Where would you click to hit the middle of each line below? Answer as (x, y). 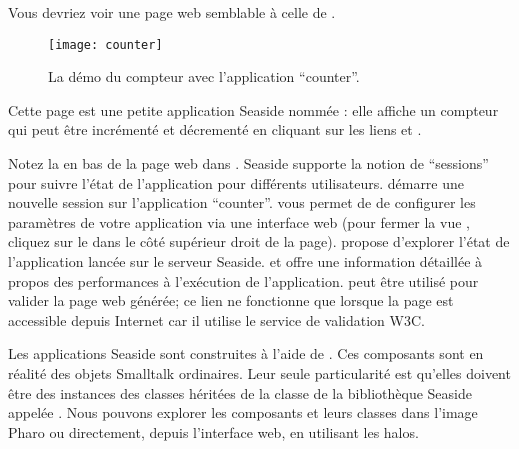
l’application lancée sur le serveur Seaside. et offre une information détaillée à (245, 261)
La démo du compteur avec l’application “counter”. (204, 76)
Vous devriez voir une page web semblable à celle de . (172, 12)
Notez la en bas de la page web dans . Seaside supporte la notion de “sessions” (248, 163)
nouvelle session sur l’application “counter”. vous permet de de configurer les (242, 202)
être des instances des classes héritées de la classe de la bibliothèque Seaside (240, 392)
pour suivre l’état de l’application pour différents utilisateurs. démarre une (236, 182)
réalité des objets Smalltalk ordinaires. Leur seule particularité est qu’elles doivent (259, 372)
